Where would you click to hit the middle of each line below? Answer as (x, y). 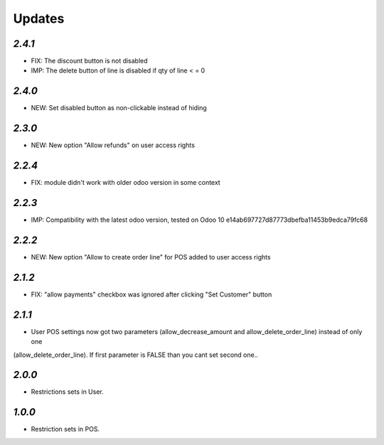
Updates (39, 18)
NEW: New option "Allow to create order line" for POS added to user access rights (151, 257)
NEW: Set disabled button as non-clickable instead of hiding (119, 108)
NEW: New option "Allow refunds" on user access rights (113, 145)
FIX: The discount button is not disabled (90, 61)
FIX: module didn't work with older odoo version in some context (126, 183)
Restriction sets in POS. (65, 429)
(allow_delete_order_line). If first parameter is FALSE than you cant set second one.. (136, 355)
